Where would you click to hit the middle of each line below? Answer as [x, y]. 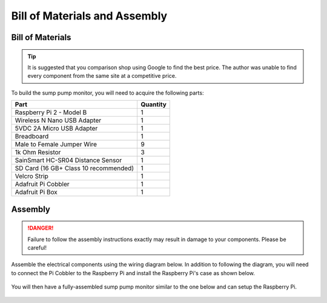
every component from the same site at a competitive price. [102, 76]
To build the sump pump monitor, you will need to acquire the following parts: [107, 93]
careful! [37, 247]
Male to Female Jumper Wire [56, 145]
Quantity [153, 104]
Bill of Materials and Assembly [89, 16]
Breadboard [32, 137]
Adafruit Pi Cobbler [42, 184]
